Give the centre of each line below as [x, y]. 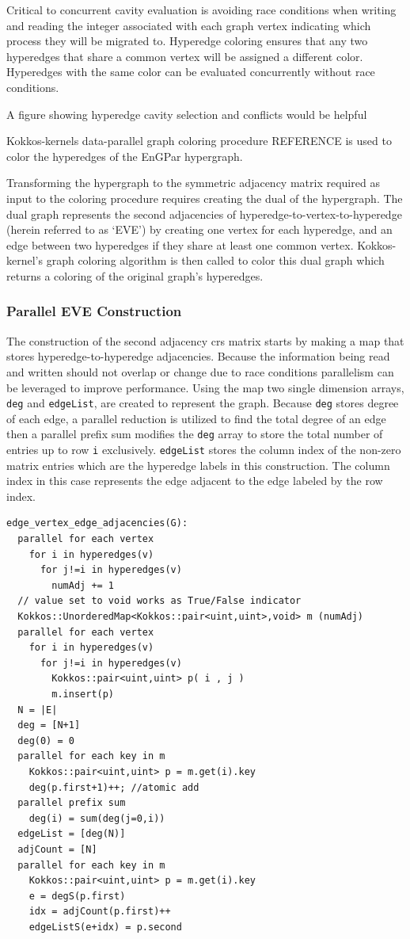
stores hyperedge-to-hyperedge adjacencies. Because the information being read [198, 356]
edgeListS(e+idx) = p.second [105, 927]
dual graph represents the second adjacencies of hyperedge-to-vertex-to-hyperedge [204, 214]
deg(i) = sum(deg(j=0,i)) [97, 818]
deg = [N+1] [49, 725]
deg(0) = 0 [46, 741]
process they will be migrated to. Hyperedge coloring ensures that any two [187, 41]
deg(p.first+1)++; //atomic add [114, 787]
